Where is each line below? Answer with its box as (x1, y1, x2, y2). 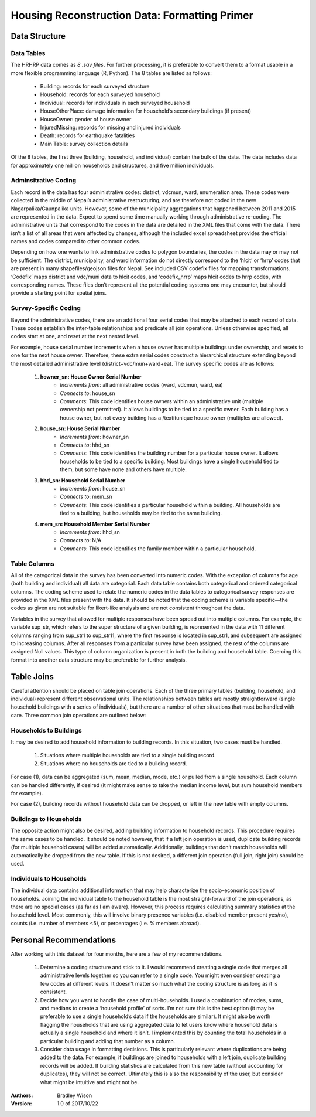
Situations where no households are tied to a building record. (40, 760, 187, 767)
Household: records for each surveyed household (40, 91, 160, 98)
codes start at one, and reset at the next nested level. (11, 333, 140, 340)
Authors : (11, 1092, 33, 1099)
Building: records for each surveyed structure (40, 83, 150, 90)
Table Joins (11, 672, 54, 682)
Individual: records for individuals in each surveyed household (40, 99, 190, 106)
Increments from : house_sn (60, 485, 126, 492)
